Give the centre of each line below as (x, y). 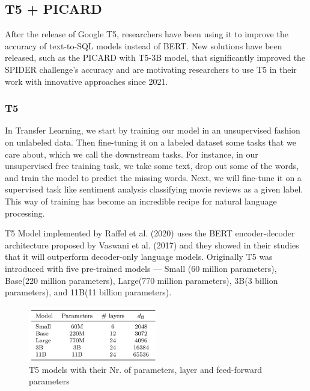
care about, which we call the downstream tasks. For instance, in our (132, 154)
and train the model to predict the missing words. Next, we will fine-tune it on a (153, 177)
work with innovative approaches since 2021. (87, 81)
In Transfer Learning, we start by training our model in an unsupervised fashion (153, 130)
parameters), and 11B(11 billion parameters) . (88, 292)
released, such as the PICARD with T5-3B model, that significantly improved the (155, 57)
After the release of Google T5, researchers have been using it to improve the (147, 34)
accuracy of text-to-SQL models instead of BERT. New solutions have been (144, 45)
